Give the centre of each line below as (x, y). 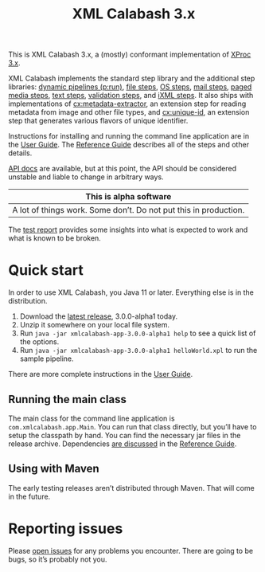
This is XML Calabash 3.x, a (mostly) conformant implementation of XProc (130, 55)
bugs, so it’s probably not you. (58, 559)
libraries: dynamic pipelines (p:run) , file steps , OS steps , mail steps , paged (130, 87)
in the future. (29, 496)
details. (20, 153)
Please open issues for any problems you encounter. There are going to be (131, 550)
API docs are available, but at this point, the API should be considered (123, 169)
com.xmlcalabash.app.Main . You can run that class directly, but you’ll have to (132, 426)
